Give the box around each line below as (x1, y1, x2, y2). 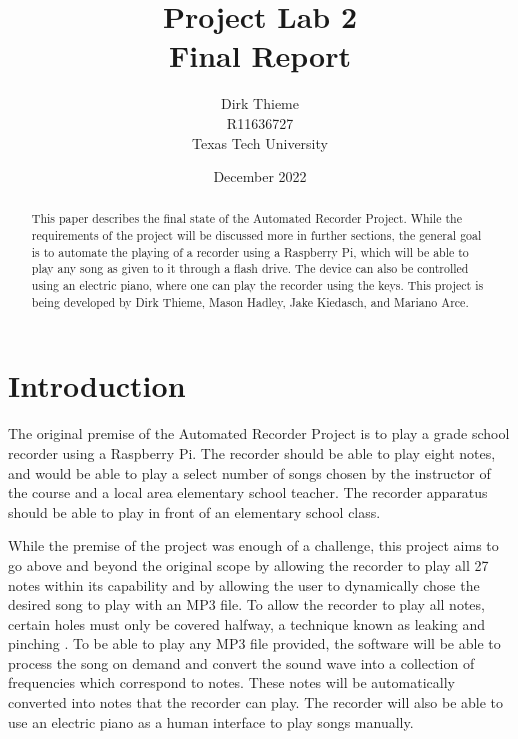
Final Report (168, 35, 351, 76)
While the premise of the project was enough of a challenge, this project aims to (8, 535, 499, 556)
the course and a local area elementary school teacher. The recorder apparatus (8, 482, 488, 503)
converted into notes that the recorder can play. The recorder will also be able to (8, 692, 504, 713)
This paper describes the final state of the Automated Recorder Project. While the (31, 210, 462, 227)
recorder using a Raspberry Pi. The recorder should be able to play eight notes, (8, 442, 496, 463)
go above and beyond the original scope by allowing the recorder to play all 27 (8, 554, 489, 575)
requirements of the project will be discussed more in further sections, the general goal (31, 227, 482, 244)
